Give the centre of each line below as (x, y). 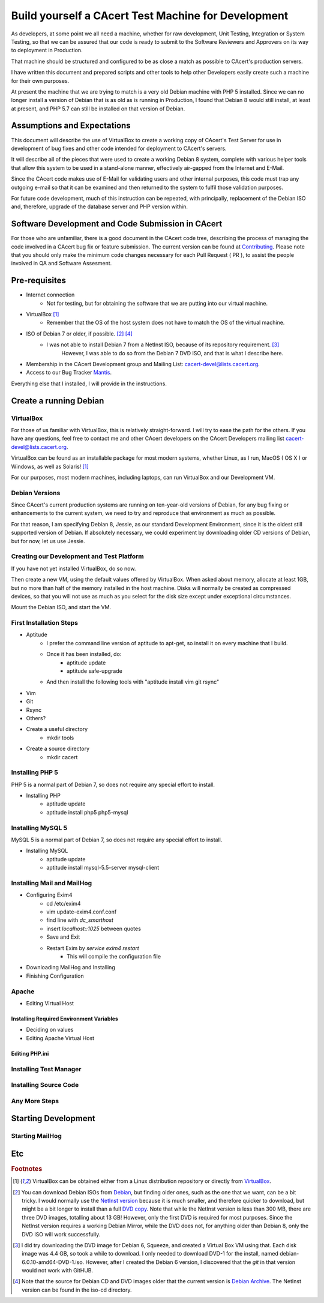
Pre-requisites (38, 281)
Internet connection (50, 295)
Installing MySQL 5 (39, 828)
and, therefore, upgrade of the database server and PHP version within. (100, 206)
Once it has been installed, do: (84, 654)
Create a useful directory (57, 729)
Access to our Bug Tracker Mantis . (69, 373)
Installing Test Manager (46, 1069)
